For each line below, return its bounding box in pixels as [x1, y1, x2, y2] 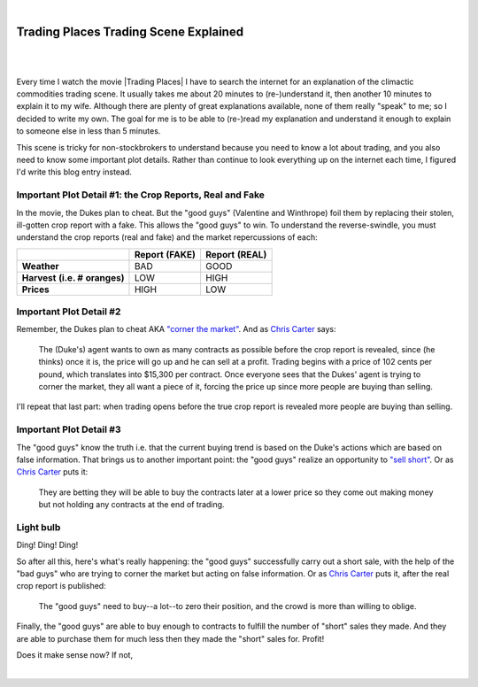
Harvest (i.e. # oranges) [21, 271, 125, 283]
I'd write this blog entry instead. [16, 166, 133, 177]
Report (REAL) [204, 248, 267, 260]
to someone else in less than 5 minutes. [16, 126, 161, 136]
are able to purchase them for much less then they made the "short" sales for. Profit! [16, 633, 325, 644]
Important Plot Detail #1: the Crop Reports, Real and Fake [16, 189, 265, 201]
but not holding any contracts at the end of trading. [38, 499, 225, 510]
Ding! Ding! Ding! [16, 540, 79, 551]
